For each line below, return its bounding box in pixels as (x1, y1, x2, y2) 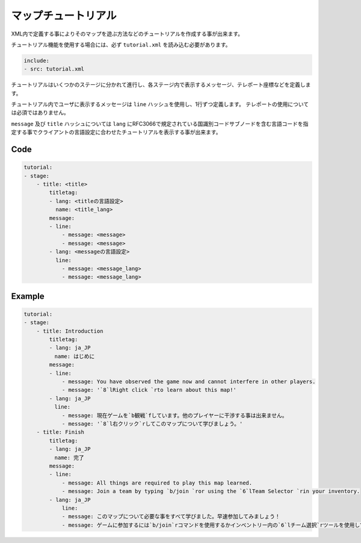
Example (11, 291, 45, 301)
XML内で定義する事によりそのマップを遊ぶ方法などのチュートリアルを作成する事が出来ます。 (11, 30, 244, 37)
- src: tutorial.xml (23, 66, 84, 72)
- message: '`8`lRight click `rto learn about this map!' (61, 386, 237, 394)
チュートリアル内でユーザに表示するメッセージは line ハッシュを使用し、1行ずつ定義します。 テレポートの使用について (11, 101, 309, 108)
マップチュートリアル (11, 9, 117, 22)
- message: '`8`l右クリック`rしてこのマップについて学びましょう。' (61, 421, 243, 427)
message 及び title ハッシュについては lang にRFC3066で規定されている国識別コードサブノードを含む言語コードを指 (11, 120, 309, 127)
